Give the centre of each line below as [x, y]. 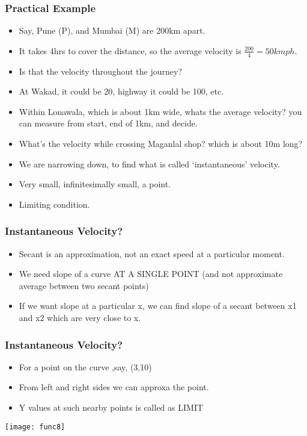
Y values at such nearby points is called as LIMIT [111, 407]
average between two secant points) [84, 285]
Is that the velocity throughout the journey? [101, 71]
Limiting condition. [54, 204]
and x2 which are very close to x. [80, 317]
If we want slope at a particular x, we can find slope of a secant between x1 [158, 306]
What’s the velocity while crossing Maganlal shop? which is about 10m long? [161, 144]
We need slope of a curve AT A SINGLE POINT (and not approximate [151, 274]
